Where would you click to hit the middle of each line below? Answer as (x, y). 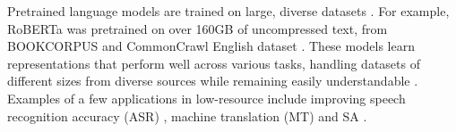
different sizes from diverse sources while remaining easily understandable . (213, 81)
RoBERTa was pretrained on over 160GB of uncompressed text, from (198, 28)
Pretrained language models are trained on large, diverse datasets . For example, (228, 11)
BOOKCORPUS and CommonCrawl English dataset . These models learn (211, 46)
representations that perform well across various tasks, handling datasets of (214, 63)
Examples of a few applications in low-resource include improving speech (206, 98)
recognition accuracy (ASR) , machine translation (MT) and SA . (187, 115)
